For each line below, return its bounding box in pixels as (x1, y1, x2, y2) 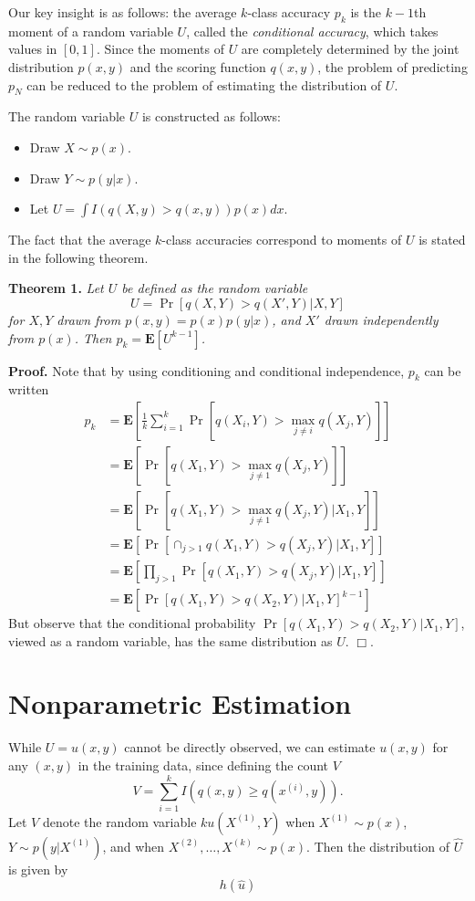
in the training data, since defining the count (77, 756, 329, 775)
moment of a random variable (8, 21, 173, 40)
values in (8, 39, 57, 58)
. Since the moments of (96, 39, 224, 58)
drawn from (57, 309, 121, 329)
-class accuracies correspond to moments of (161, 230, 402, 249)
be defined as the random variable (121, 278, 308, 298)
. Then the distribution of (306, 836, 449, 855)
